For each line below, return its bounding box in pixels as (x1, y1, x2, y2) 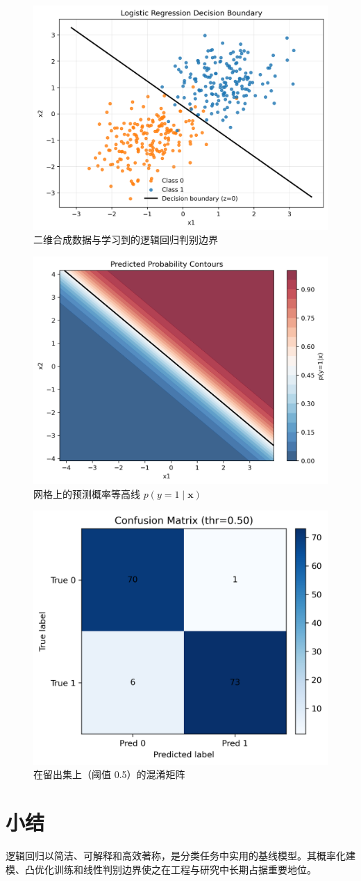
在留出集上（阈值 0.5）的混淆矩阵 (33, 767, 185, 782)
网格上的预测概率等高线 (33, 486, 140, 501)
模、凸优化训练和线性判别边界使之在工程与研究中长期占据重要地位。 (6, 862, 317, 876)
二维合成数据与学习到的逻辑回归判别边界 (33, 232, 218, 247)
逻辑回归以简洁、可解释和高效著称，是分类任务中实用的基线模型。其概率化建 (6, 848, 355, 862)
